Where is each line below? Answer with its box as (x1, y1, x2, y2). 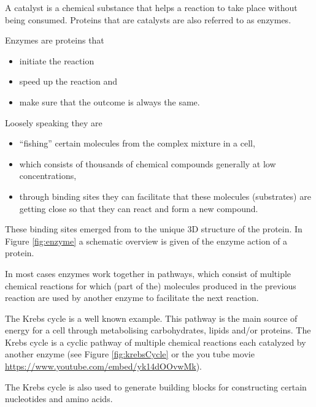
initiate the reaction (19, 54, 94, 67)
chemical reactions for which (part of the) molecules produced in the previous (5, 279, 296, 292)
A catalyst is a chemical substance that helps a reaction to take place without (5, 1, 298, 13)
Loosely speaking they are (5, 116, 102, 129)
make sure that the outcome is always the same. (19, 95, 200, 108)
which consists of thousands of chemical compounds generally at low (19, 157, 276, 170)
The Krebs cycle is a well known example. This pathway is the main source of (5, 311, 298, 324)
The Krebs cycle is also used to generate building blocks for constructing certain (5, 380, 307, 393)
